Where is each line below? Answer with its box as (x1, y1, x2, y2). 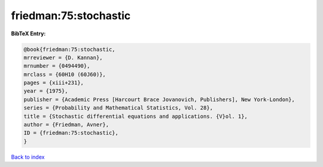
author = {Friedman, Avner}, (23, 122, 109, 128)
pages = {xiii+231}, (23, 80, 84, 86)
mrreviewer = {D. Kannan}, (23, 54, 103, 61)
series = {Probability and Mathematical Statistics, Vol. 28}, (23, 105, 214, 111)
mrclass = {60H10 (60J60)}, (23, 71, 106, 78)
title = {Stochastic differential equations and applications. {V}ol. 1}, (23, 113, 248, 120)
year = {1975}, (23, 87, 68, 95)
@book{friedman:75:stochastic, (23, 45, 116, 53)
